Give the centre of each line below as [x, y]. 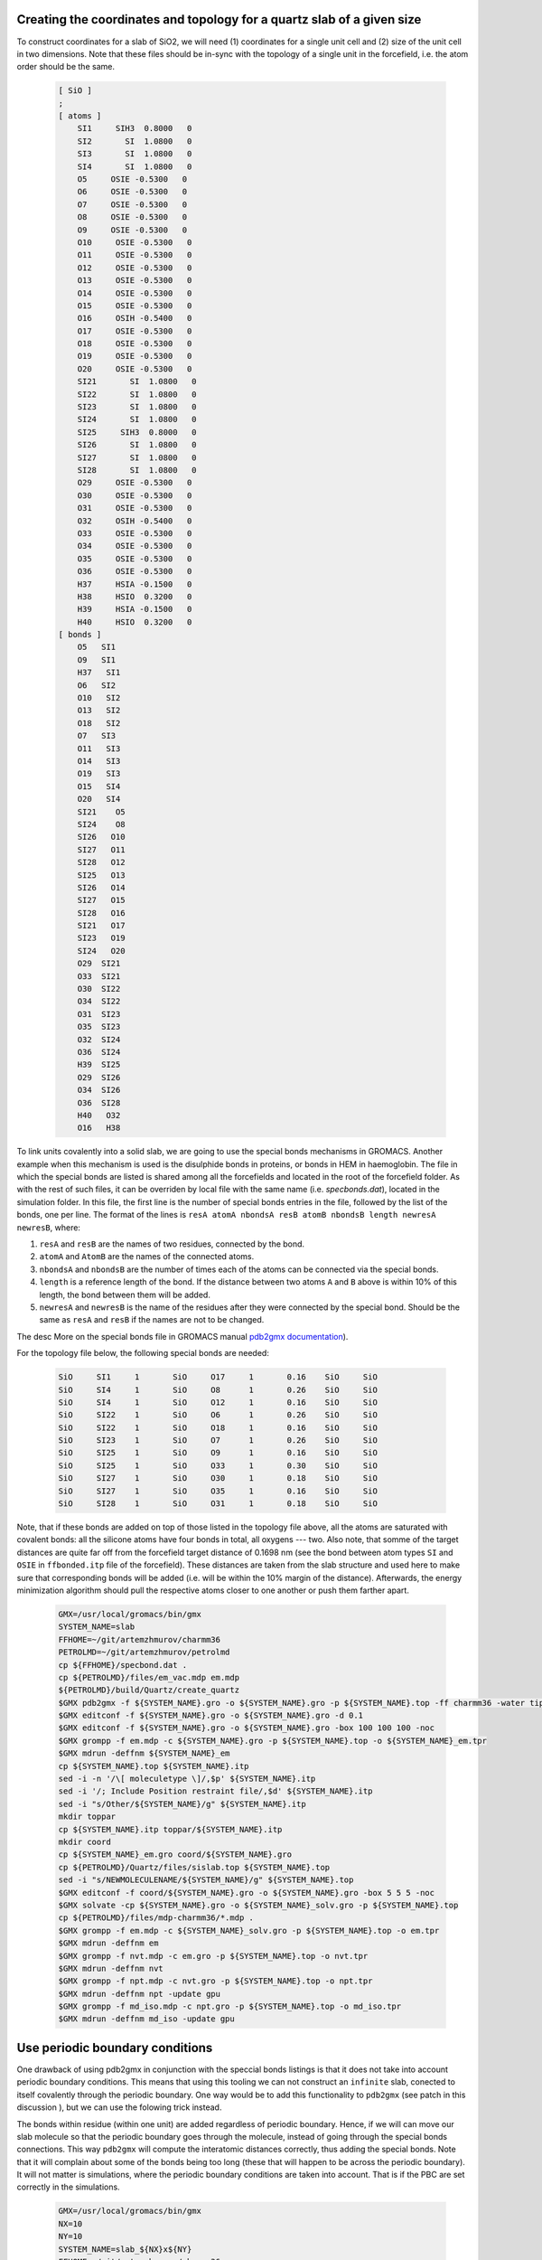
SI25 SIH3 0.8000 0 [137, 432]
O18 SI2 [99, 723]
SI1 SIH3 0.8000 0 [135, 128]
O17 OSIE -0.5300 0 [135, 331]
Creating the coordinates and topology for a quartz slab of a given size [219, 19]
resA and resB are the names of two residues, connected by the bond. [172, 1244]
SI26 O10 [101, 837]
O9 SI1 [97, 659]
